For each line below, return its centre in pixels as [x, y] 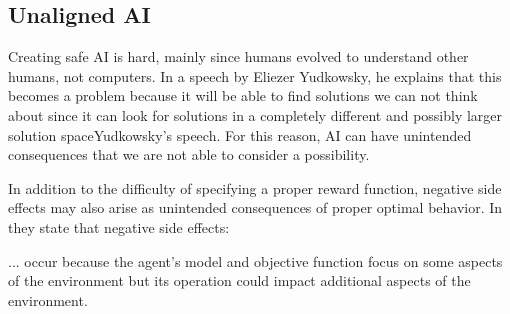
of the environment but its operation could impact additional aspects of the [239, 280]
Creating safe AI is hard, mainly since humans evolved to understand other [238, 56]
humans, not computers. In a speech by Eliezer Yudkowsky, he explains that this [255, 75]
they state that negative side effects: [119, 226]
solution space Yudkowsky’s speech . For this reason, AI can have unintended [240, 134]
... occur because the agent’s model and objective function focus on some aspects [255, 260]
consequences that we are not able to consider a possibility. [189, 154]
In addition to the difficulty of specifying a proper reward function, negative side [255, 187]
